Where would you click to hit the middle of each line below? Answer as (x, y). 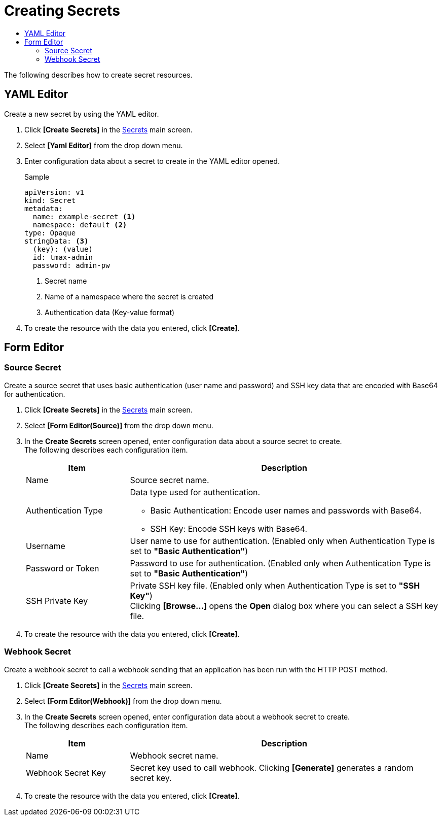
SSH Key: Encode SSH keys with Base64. (229, 528)
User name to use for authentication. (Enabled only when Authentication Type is (282, 541)
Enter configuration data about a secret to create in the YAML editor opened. (152, 161)
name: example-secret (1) (84, 216)
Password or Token (63, 568)
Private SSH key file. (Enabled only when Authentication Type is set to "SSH (275, 585)
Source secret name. (170, 480)
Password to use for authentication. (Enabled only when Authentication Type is (280, 563)
